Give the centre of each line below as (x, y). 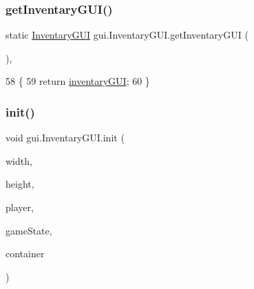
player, (20, 207)
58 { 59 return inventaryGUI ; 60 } (78, 81)
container (25, 253)
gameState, (29, 230)
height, (20, 184)
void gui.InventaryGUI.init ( (65, 138)
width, (19, 160)
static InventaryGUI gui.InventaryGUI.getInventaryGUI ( (127, 35)
